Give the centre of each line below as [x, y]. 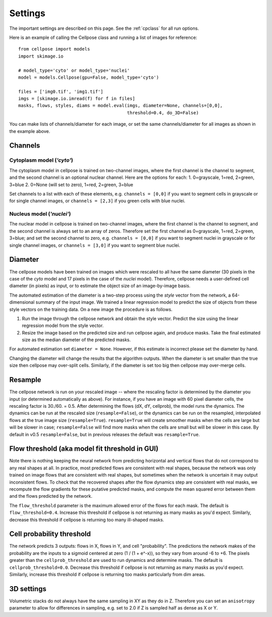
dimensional [22, 302]
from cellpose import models [54, 49]
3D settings [28, 589]
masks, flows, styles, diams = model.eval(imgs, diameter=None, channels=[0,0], [121, 106]
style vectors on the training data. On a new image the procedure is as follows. [91, 309]
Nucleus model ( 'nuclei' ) [40, 214]
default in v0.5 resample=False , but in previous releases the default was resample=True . [105, 434]
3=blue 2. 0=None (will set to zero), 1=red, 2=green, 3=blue [71, 184]
